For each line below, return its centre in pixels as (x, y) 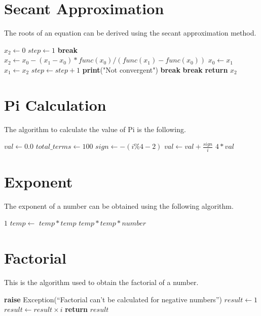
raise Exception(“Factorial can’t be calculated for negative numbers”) (113, 299)
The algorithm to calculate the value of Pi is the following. (95, 129)
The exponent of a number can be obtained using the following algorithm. (119, 206)
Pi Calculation (55, 104)
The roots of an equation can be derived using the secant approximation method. (130, 33)
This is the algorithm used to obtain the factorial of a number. (101, 282)
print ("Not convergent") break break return (155, 69)
